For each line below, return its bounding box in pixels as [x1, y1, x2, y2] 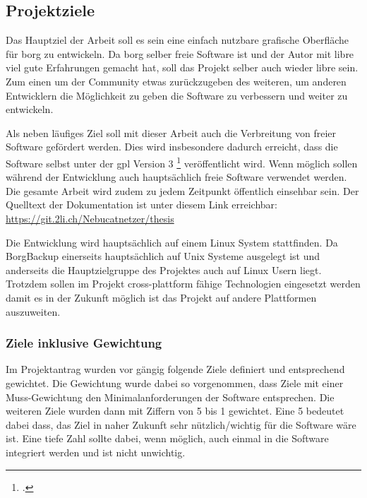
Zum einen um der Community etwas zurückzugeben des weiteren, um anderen [6, 73, 347, 88]
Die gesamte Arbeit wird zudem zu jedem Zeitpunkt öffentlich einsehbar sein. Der [6, 183, 359, 198]
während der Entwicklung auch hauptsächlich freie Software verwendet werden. [6, 170, 347, 184]
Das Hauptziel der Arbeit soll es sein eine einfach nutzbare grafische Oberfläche [6, 32, 349, 47]
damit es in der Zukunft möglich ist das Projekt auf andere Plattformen [6, 290, 317, 304]
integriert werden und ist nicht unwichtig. [6, 444, 186, 459]
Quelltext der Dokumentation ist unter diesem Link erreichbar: [6, 197, 277, 212]
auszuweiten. [6, 304, 61, 319]
